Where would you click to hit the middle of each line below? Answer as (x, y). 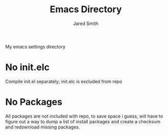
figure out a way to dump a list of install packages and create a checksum (83, 121)
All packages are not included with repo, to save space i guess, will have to (84, 116)
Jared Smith (86, 23)
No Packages (34, 102)
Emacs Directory (86, 9)
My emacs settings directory (35, 46)
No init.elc (28, 67)
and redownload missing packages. (43, 127)
